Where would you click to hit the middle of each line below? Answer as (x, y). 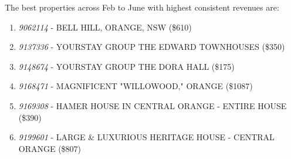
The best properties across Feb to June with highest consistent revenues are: (142, 7)
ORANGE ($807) (50, 148)
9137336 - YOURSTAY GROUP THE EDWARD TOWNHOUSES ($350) (152, 47)
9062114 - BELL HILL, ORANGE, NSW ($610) (105, 27)
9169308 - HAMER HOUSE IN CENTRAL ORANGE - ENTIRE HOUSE (153, 105)
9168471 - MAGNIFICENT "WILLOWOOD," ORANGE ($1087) (136, 86)
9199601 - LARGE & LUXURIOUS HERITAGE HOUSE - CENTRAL (146, 137)
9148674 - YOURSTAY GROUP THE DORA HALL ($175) (126, 66)
